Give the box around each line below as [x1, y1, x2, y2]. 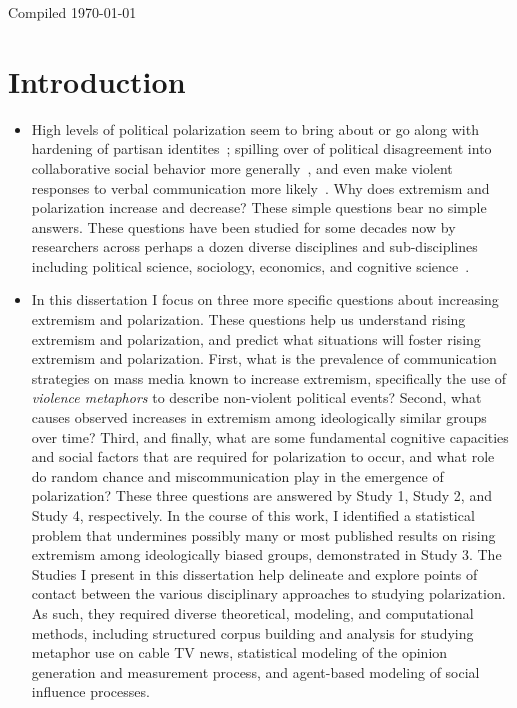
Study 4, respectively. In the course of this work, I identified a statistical [31, 505, 475, 525]
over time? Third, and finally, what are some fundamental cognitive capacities [31, 426, 509, 447]
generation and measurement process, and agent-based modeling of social [31, 661, 480, 682]
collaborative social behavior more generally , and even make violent [31, 157, 453, 178]
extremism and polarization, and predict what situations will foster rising [31, 328, 481, 349]
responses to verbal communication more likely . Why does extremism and [31, 177, 490, 198]
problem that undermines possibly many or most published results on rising [31, 524, 496, 545]
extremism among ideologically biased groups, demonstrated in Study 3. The [31, 544, 502, 565]
